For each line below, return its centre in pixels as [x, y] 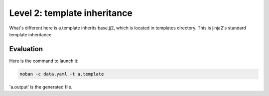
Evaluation [26, 49]
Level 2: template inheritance [71, 13]
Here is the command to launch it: [44, 61]
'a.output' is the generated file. [41, 87]
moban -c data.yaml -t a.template [62, 74]
